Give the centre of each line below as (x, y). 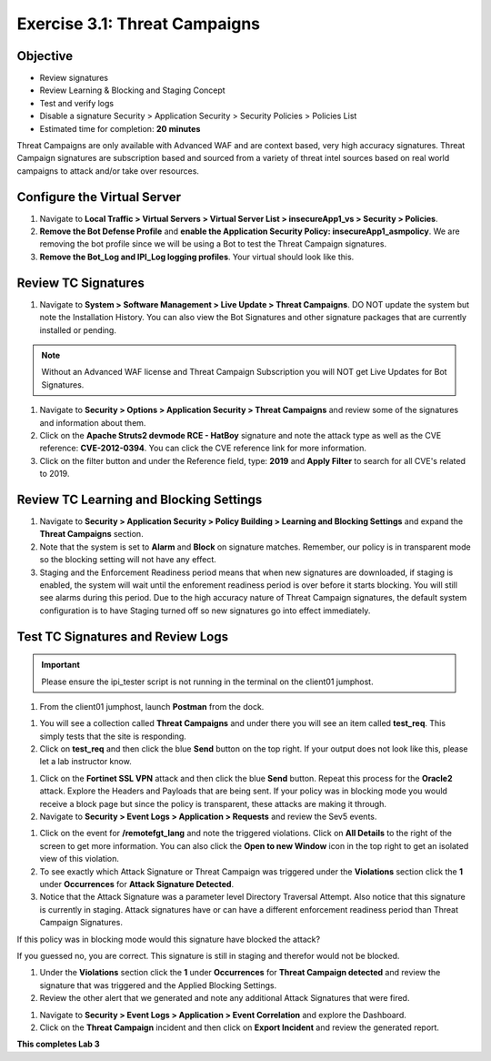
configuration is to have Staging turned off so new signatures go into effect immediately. (205, 611)
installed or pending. (78, 330)
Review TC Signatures (80, 283)
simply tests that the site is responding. (113, 736)
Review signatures (74, 78)
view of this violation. (80, 859)
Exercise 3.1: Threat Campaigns (139, 24)
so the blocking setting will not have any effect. (128, 560)
